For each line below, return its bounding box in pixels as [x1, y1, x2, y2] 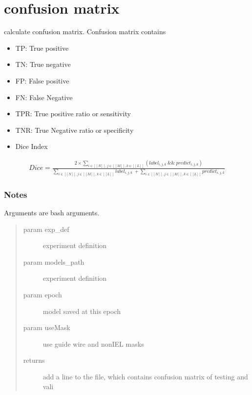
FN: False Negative [15, 92, 73, 102]
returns [23, 355, 45, 365]
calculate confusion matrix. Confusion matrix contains [4, 26, 166, 37]
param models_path [23, 256, 84, 267]
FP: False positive [15, 75, 69, 85]
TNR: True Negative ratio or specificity [15, 125, 134, 135]
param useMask [23, 322, 70, 333]
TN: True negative [15, 59, 71, 69]
